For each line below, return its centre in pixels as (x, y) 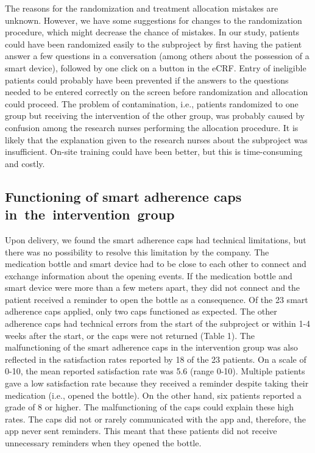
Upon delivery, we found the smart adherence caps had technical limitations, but (156, 239)
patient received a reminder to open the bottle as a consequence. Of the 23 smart (157, 299)
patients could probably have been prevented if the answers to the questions (147, 80)
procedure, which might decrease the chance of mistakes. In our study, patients (152, 32)
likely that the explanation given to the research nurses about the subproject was (156, 139)
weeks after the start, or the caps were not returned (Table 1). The (130, 335)
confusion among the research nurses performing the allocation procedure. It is (152, 127)
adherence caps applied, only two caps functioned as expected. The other (141, 311)
